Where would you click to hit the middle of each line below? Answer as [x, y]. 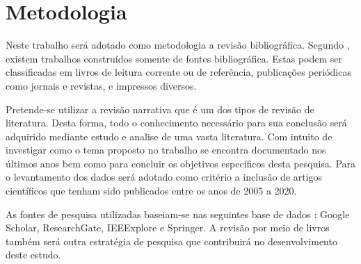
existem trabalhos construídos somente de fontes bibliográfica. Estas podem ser [174, 58]
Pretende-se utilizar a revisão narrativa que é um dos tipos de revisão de [160, 109]
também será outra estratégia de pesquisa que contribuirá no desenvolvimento [171, 241]
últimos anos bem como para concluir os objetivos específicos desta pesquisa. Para [181, 163]
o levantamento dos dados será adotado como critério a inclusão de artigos [164, 177]
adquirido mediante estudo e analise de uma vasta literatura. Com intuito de [169, 136]
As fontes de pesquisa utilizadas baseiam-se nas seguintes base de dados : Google [178, 214]
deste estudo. [33, 255]
